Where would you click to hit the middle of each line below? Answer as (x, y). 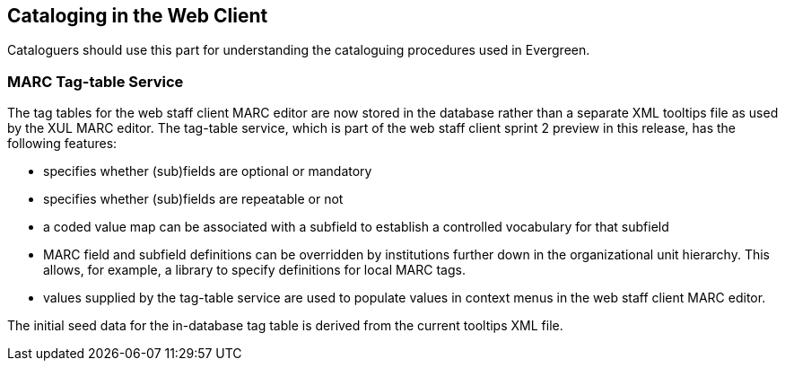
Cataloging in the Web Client (138, 16)
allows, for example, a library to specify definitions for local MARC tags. (254, 270)
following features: (62, 144)
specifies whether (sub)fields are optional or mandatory (208, 171)
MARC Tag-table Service (96, 81)
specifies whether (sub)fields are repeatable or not (193, 199)
